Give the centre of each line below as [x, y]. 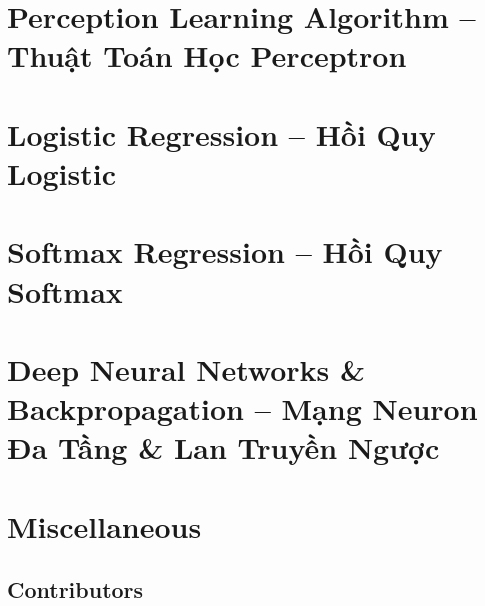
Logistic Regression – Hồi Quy [221, 133]
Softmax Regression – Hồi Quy [225, 251]
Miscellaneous [104, 525]
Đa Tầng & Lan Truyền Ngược [223, 447]
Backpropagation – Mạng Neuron [242, 408]
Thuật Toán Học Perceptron [207, 55]
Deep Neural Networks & [186, 368]
